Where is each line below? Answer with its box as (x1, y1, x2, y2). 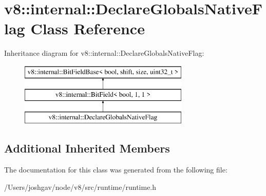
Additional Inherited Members (4, 140, 170, 156)
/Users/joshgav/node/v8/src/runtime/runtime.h (4, 181, 157, 192)
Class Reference (30, 18, 145, 39)
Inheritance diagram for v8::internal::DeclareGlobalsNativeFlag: (4, 48, 204, 58)
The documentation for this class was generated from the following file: (4, 164, 227, 175)
